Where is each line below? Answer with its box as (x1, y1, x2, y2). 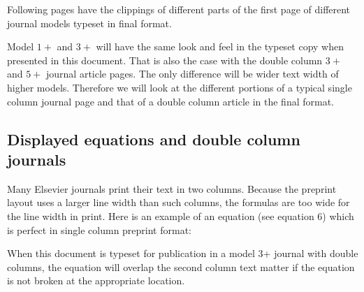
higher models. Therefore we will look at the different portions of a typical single (7, 80, 352, 94)
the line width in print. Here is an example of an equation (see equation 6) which (7, 208, 354, 223)
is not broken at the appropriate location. (7, 273, 185, 288)
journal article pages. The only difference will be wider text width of (46, 66, 339, 81)
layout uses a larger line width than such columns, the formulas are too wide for (7, 195, 350, 210)
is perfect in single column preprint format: (7, 222, 191, 237)
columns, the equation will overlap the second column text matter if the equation (7, 259, 355, 274)
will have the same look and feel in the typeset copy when (96, 39, 344, 54)
